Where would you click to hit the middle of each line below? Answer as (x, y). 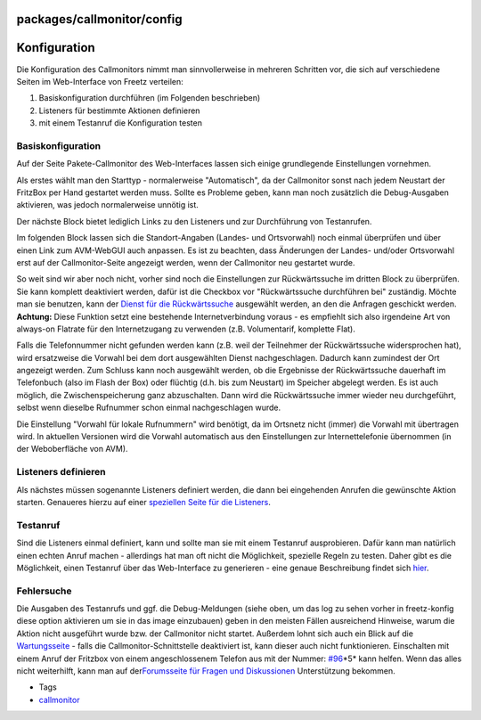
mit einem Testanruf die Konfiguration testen (120, 123)
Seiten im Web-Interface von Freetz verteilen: (100, 81)
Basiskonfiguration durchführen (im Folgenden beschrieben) (150, 98)
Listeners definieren (61, 472)
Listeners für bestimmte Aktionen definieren (119, 110)
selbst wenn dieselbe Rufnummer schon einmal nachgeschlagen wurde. (149, 408)
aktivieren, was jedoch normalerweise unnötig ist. (108, 205)
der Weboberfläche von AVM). (72, 449)
